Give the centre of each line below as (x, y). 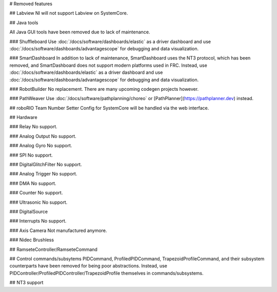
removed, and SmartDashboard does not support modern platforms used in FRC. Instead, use (108, 65)
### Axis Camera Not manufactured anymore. (58, 230)
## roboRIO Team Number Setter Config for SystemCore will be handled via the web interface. (109, 108)
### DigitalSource (29, 211)
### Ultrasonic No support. (38, 202)
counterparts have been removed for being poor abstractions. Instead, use (88, 266)
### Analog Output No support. (43, 136)
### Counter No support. (36, 193)
